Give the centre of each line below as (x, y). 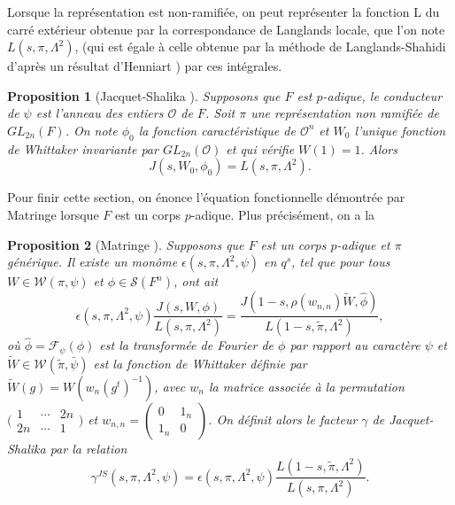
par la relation (89, 448)
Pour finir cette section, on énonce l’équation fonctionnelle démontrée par (206, 197)
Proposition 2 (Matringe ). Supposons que (126, 244)
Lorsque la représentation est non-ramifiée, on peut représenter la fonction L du (224, 12)
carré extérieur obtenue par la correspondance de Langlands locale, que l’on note (226, 29)
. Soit (220, 113)
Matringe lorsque (53, 214)
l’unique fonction (400, 130)
